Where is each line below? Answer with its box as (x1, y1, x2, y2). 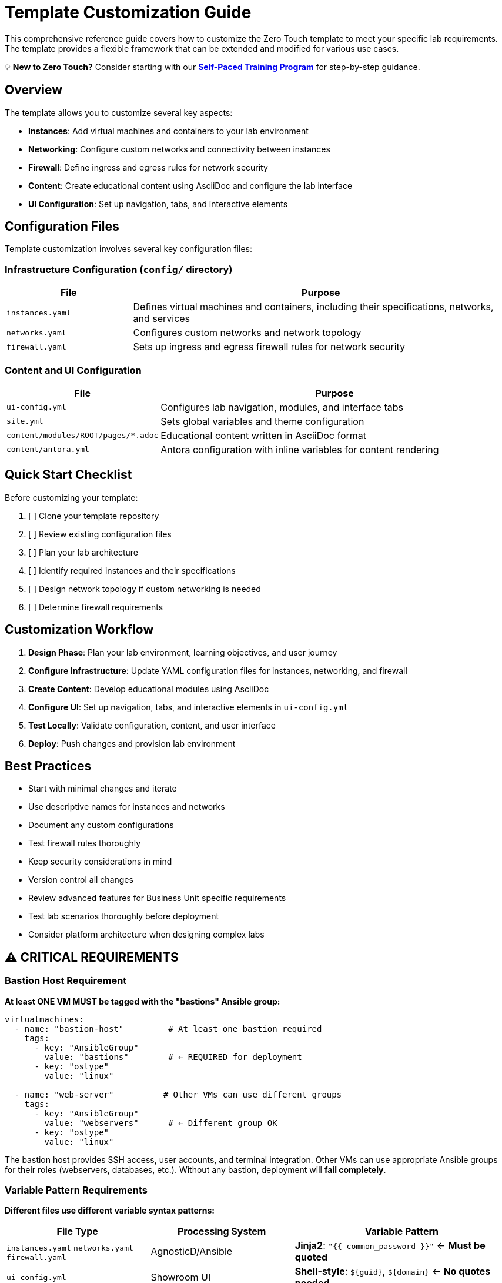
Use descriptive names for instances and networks (28, 802, 225, 812)
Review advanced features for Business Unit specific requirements (28, 893, 286, 903)
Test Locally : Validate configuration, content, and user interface (28, 720, 276, 730)
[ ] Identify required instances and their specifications (28, 565, 236, 576)
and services (133, 313, 190, 325)
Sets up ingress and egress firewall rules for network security (133, 341, 406, 353)
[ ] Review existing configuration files (28, 529, 172, 539)
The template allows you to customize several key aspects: (5, 107, 233, 118)
